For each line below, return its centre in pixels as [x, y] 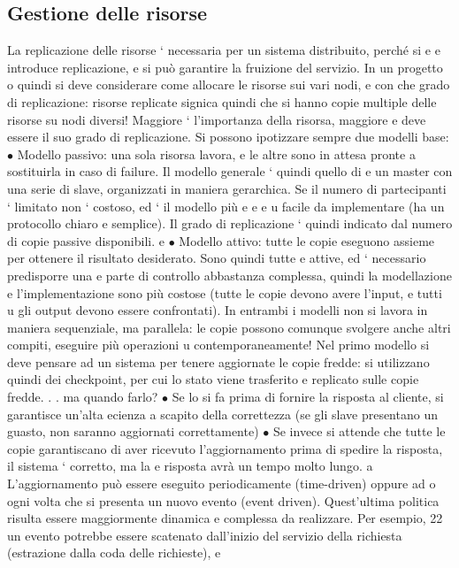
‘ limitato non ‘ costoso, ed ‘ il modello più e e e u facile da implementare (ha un [226, 206]
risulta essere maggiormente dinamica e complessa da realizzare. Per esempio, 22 [225, 518]
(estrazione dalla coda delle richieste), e [114, 553]
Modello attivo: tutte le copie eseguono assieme [307, 240]
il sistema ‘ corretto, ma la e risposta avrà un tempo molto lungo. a [190, 466]
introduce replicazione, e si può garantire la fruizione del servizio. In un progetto [225, 67]
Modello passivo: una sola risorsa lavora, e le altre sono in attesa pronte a [216, 154]
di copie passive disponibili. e [86, 240]
